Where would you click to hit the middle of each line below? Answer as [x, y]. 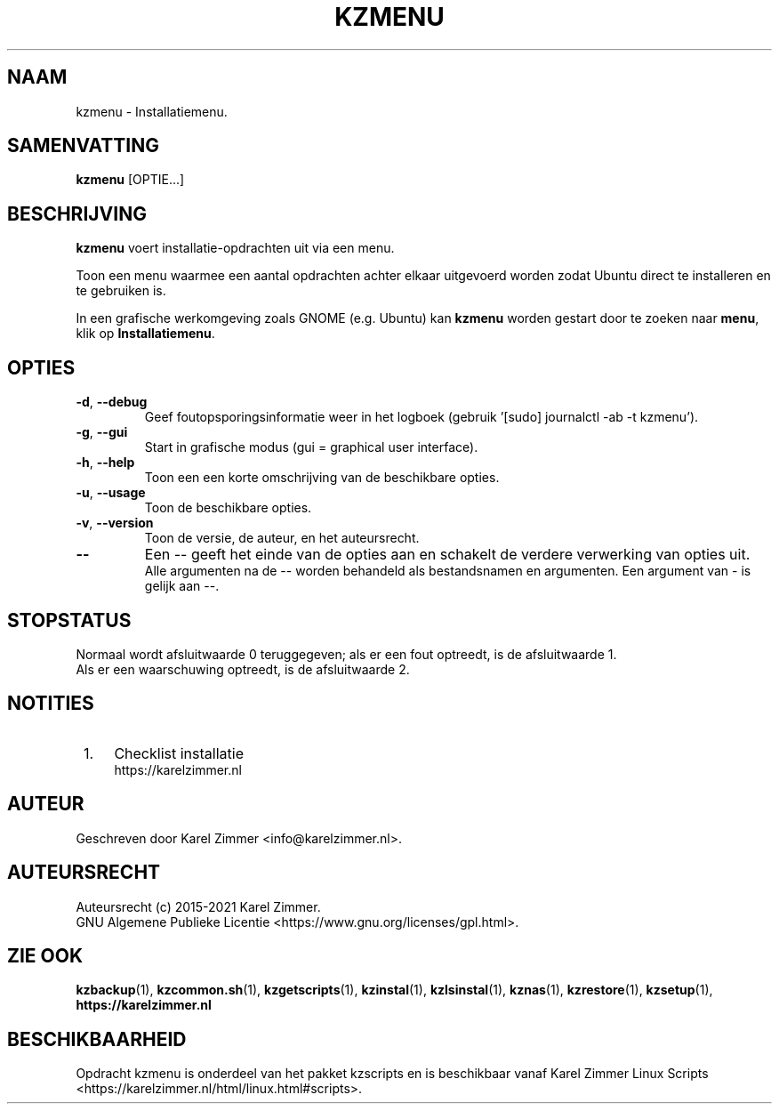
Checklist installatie [179, 753]
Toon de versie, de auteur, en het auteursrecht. [282, 538]
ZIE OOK [45, 955]
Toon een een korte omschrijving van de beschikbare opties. [322, 478]
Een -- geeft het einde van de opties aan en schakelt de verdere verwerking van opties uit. [447, 555]
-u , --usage [111, 493]
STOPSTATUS [69, 620]
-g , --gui [102, 432]
